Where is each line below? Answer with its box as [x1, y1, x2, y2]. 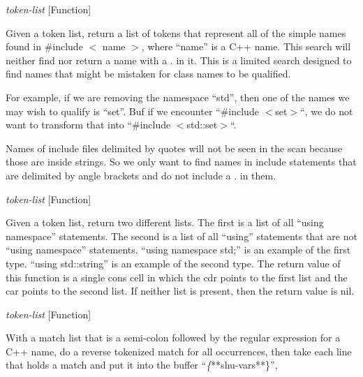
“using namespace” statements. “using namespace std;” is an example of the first [6, 242, 351, 257]
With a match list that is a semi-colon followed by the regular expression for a [6, 330, 341, 345]
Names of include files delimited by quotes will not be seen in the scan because [6, 140, 343, 155]
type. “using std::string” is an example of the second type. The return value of [6, 256, 341, 270]
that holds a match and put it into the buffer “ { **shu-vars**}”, [6, 357, 278, 372]
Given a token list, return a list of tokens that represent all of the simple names [6, 25, 346, 40]
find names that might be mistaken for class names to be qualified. [6, 66, 291, 81]
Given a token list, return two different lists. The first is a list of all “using [6, 215, 324, 230]
